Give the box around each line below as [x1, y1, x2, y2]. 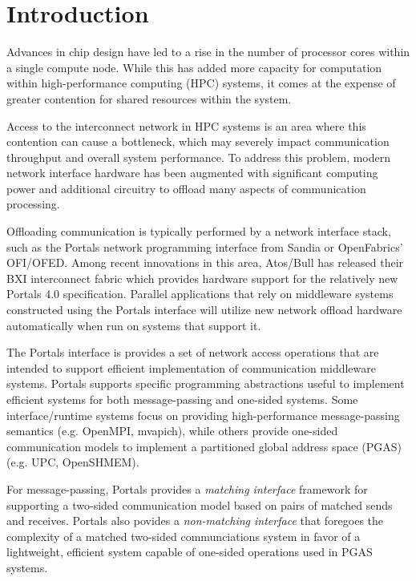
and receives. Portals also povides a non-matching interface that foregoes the [6, 512, 384, 529]
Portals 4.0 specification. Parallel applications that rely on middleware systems [6, 285, 394, 302]
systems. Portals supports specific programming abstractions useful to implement [6, 375, 405, 392]
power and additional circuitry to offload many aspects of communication [6, 180, 366, 196]
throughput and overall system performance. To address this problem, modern [6, 148, 391, 165]
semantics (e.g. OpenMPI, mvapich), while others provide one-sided [6, 422, 338, 439]
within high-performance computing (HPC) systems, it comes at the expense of [6, 75, 396, 91]
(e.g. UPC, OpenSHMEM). [6, 454, 139, 470]
